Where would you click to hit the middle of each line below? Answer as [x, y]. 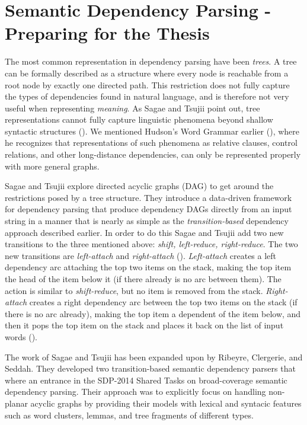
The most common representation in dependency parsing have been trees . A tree [151, 61]
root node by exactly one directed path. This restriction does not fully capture [147, 84]
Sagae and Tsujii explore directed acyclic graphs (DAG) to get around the [139, 186]
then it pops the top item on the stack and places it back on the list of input [144, 325]
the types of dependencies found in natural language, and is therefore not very [147, 96]
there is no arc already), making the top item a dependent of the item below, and [153, 313]
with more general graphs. [52, 166]
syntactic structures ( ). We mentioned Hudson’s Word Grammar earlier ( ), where [152, 131]
